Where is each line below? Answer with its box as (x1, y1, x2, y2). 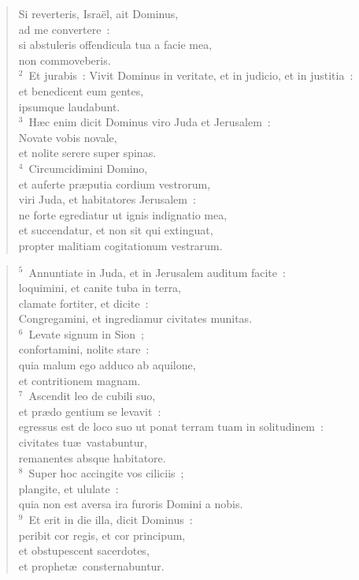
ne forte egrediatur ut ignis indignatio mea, (18, 206, 228, 223)
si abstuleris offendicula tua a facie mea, (18, 36, 213, 53)
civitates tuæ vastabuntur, (18, 434, 147, 451)
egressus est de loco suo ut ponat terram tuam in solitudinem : (18, 418, 324, 435)
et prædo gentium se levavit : (18, 402, 161, 419)
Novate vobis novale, (18, 129, 117, 145)
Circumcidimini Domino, (28, 159, 148, 176)
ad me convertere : (18, 21, 110, 37)
